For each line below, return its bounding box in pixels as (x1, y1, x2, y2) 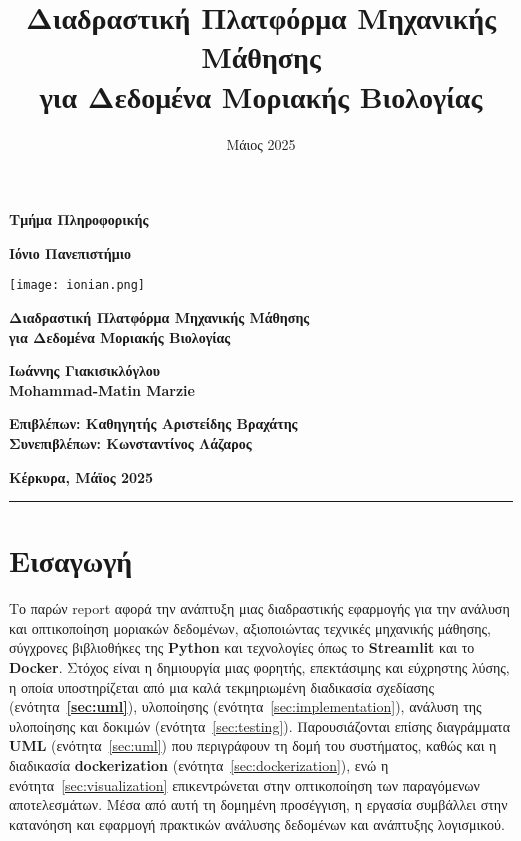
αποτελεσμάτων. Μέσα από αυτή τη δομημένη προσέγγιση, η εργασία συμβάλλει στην (9, 794, 508, 815)
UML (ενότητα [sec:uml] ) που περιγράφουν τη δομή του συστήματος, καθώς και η (9, 735, 497, 756)
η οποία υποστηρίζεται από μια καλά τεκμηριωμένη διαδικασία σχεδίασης (9, 676, 434, 697)
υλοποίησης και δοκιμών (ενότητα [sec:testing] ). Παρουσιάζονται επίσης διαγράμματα (9, 715, 510, 736)
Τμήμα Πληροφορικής (9, 209, 149, 230)
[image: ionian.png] (9, 278, 146, 293)
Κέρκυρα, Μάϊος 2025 (9, 466, 154, 487)
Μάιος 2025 (226, 133, 296, 154)
